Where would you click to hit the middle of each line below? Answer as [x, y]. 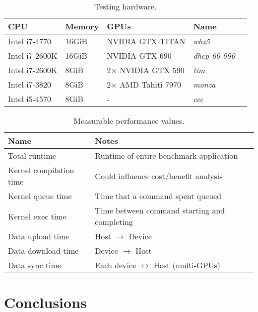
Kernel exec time [37, 216]
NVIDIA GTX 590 [152, 70]
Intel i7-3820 [30, 84]
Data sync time [34, 265]
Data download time [43, 251]
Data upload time [39, 236]
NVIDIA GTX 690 [139, 55]
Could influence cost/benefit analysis [159, 176]
